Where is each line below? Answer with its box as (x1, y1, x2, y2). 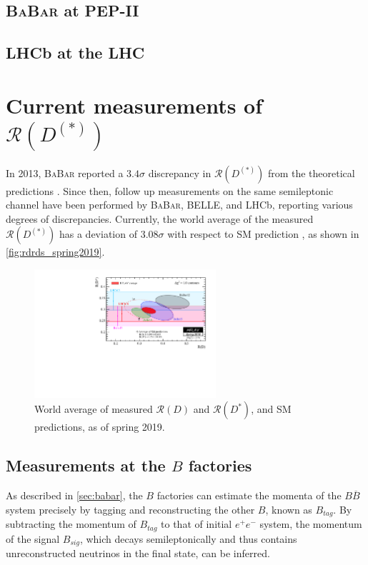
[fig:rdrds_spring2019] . (6, 244, 105, 259)
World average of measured (34, 401, 153, 416)
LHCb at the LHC (6, 41, 145, 64)
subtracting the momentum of (6, 516, 136, 531)
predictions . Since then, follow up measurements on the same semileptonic (6, 183, 334, 198)
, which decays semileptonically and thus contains (79, 531, 297, 546)
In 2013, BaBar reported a (6, 165, 124, 180)
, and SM (251, 401, 292, 416)
